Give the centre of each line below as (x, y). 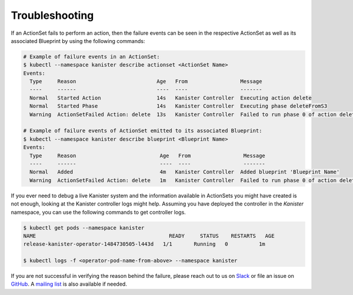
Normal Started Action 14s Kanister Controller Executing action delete (171, 98)
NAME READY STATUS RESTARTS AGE (149, 236)
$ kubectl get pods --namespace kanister (84, 228)
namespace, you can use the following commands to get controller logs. (99, 212)
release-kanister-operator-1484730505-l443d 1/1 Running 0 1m (144, 244)
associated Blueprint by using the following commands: (78, 41)
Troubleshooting (52, 15)
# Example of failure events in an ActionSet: (91, 57)
